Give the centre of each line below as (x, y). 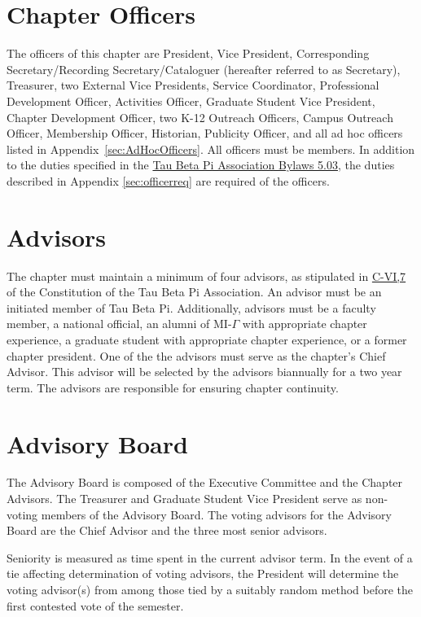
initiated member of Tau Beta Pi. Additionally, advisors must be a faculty (191, 307)
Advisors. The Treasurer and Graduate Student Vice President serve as (184, 499)
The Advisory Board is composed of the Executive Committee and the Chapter (205, 482)
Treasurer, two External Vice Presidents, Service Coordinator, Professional (193, 85)
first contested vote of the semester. (95, 605)
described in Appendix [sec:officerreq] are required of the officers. (168, 180)
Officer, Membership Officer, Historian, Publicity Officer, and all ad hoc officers (205, 133)
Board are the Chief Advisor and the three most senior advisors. (167, 530)
